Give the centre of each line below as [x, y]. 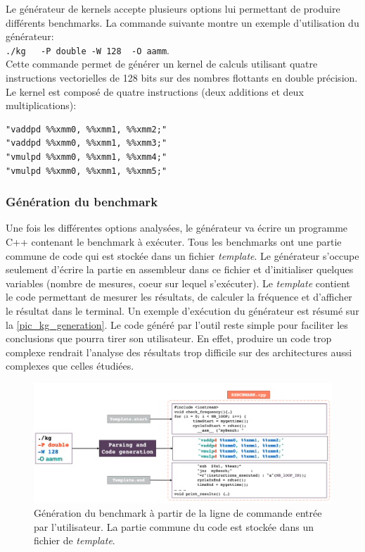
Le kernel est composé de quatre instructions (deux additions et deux [155, 91]
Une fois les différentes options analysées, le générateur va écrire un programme [177, 228]
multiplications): [41, 105]
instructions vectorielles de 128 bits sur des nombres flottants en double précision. [182, 78]
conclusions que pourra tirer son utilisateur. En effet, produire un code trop [169, 338]
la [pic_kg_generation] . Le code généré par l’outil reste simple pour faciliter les [177, 324]
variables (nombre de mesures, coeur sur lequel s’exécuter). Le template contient [178, 283]
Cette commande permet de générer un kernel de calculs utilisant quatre [162, 64]
